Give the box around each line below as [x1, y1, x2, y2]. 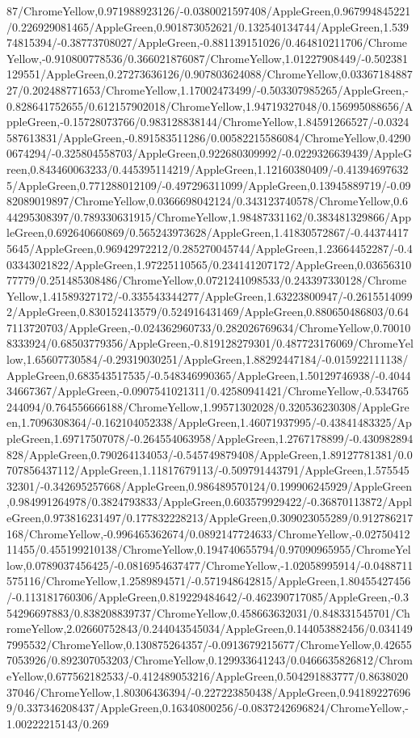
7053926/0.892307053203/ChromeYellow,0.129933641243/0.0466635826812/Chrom [6, 652, 413, 668]
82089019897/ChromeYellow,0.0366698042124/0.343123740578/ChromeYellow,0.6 [6, 192, 409, 209]
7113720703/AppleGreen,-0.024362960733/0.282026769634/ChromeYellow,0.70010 [6, 318, 411, 335]
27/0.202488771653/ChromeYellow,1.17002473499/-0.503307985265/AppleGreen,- [6, 81, 409, 98]
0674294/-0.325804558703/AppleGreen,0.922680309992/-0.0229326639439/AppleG [6, 145, 412, 162]
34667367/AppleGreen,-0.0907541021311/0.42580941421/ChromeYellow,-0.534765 [6, 382, 409, 399]
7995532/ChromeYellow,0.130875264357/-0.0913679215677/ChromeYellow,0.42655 [6, 635, 412, 652]
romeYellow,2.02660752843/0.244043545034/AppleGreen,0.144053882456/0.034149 [6, 620, 413, 637]
